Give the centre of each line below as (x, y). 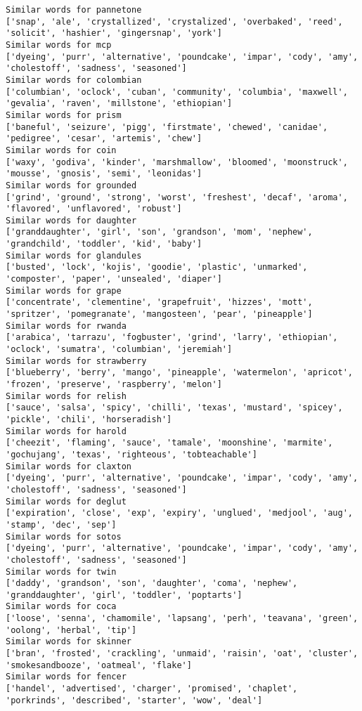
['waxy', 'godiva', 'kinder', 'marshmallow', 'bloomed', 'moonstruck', (177, 162)
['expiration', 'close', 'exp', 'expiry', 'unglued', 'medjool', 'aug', (179, 513)
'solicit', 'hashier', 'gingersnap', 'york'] (114, 33)
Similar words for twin (61, 572)
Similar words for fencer (66, 677)
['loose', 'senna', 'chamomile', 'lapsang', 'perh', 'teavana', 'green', (182, 619)
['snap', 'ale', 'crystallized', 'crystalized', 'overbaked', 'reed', (174, 21)
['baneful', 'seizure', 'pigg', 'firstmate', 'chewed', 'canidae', (167, 127)
